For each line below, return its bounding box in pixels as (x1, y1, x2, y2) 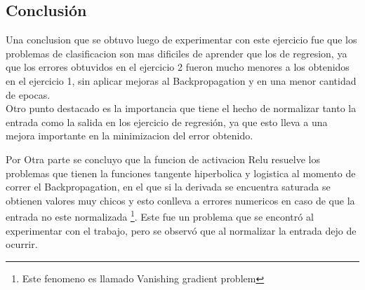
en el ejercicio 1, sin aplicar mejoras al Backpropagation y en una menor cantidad (6, 73, 357, 88)
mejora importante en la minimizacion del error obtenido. (6, 128, 253, 143)
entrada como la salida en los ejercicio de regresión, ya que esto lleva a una (6, 114, 328, 129)
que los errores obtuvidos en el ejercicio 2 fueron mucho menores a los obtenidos (6, 60, 350, 74)
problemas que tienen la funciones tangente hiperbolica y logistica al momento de (6, 165, 356, 180)
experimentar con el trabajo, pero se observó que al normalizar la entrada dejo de (6, 223, 357, 237)
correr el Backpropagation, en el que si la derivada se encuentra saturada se (6, 179, 331, 194)
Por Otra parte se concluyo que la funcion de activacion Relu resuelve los (6, 151, 320, 166)
